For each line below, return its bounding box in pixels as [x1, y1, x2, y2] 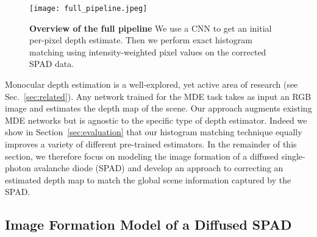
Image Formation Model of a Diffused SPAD [5, 215, 292, 234]
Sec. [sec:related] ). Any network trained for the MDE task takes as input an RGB [5, 90, 312, 102]
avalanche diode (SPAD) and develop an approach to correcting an [34, 161, 283, 174]
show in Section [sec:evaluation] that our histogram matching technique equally [5, 126, 302, 138]
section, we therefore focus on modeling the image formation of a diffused [5, 149, 279, 162]
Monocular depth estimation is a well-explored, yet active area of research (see [5, 78, 298, 91]
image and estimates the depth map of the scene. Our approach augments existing [5, 102, 312, 115]
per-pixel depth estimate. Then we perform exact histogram [29, 34, 252, 46]
